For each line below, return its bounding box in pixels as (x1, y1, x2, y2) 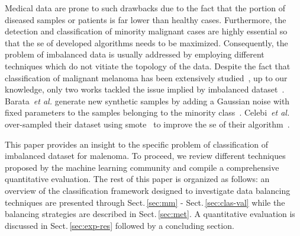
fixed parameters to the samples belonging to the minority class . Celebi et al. (5, 106, 290, 119)
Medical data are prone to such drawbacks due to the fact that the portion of (5, 2, 285, 14)
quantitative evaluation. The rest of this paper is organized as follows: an (5, 173, 270, 185)
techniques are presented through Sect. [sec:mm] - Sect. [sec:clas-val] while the (5, 196, 285, 208)
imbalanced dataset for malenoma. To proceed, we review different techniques (5, 149, 286, 162)
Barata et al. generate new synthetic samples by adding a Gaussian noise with (5, 94, 290, 107)
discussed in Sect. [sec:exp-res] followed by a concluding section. (5, 219, 234, 231)
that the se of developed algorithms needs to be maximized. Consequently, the (5, 36, 288, 49)
